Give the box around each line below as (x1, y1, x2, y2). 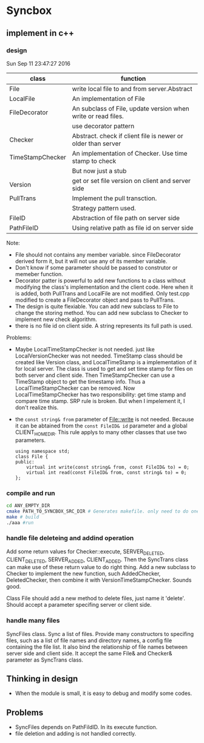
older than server (72, 139, 121, 148)
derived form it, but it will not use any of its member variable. (15, 257, 168, 264)
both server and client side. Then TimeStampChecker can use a (15, 371, 175, 379)
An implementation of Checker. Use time (72, 149, 188, 157)
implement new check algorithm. (15, 316, 97, 323)
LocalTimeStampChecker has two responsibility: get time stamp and (15, 390, 186, 398)
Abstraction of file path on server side (72, 213, 180, 222)
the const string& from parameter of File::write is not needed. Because (15, 415, 194, 423)
